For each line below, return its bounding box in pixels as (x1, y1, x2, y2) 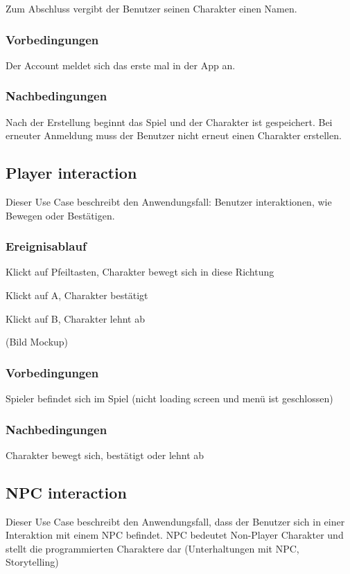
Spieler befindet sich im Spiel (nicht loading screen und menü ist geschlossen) (6, 391, 333, 406)
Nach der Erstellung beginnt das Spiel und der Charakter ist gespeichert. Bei (6, 114, 333, 129)
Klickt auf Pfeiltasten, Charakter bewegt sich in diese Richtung (6, 264, 274, 279)
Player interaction (6, 162, 137, 183)
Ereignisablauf (6, 237, 87, 255)
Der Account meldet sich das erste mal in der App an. (6, 57, 236, 72)
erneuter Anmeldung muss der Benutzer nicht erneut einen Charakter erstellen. (6, 128, 342, 143)
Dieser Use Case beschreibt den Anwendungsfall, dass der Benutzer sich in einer (6, 514, 345, 528)
